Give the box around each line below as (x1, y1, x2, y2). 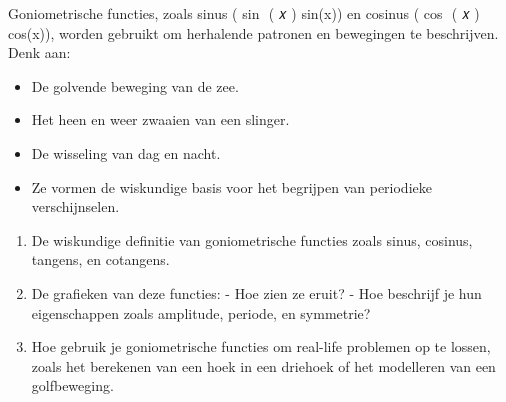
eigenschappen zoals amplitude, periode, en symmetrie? (31, 302, 371, 323)
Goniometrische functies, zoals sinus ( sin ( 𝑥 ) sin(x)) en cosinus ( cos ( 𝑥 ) (8, 3, 480, 23)
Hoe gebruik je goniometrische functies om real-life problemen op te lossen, (31, 336, 491, 357)
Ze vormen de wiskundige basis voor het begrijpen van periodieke (31, 176, 432, 197)
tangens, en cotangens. (31, 249, 170, 270)
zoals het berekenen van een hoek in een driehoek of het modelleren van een (31, 355, 496, 376)
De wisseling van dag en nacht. (31, 142, 221, 163)
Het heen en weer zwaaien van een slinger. (31, 109, 290, 130)
